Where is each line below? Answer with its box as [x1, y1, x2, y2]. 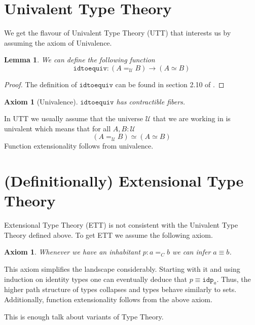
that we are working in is [153, 113, 231, 124]
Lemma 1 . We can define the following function [4, 54, 155, 65]
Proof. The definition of [4, 79, 77, 89]
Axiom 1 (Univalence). [4, 96, 78, 106]
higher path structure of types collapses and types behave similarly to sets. [4, 284, 237, 295]
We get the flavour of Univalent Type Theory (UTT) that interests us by [4, 27, 231, 38]
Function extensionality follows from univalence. [4, 140, 154, 151]
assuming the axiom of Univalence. [4, 37, 112, 48]
